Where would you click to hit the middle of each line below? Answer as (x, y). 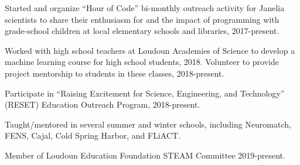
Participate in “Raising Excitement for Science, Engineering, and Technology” (145, 93)
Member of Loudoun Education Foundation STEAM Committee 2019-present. (145, 155)
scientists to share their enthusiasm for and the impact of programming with (142, 19)
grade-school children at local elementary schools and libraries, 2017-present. (142, 31)
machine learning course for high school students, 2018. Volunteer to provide (142, 62)
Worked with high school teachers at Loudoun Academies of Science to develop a (150, 50)
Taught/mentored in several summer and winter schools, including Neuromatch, (148, 124)
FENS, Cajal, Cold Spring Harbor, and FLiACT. (93, 135)
